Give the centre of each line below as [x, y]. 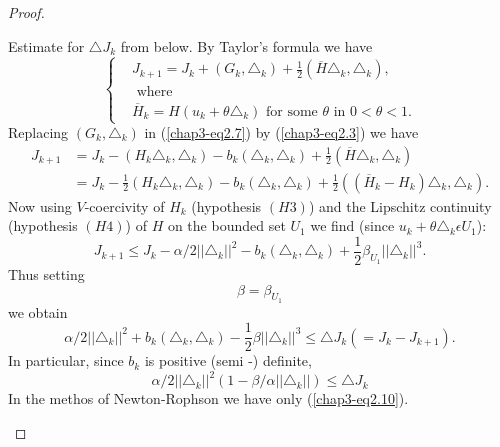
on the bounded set [226, 225]
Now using [40, 205]
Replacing [38, 132]
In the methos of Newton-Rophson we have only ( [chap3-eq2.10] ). [208, 398]
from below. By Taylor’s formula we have [246, 45]
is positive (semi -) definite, [228, 360]
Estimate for [46, 45]
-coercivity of [124, 205]
